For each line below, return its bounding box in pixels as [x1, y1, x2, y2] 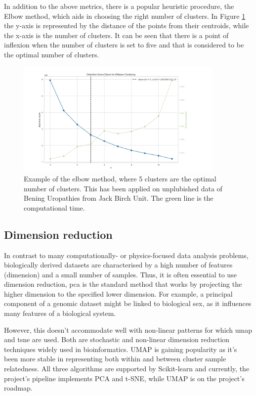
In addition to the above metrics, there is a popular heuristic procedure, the [4, 1, 234, 11]
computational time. [24, 202, 85, 213]
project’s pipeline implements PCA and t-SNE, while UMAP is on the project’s [4, 373, 245, 383]
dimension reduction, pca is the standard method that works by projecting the [4, 279, 242, 289]
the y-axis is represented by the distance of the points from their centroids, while [4, 20, 249, 31]
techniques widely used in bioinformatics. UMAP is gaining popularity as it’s [4, 344, 237, 354]
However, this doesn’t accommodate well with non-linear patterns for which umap [4, 324, 253, 335]
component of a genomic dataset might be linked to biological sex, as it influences [4, 298, 252, 308]
